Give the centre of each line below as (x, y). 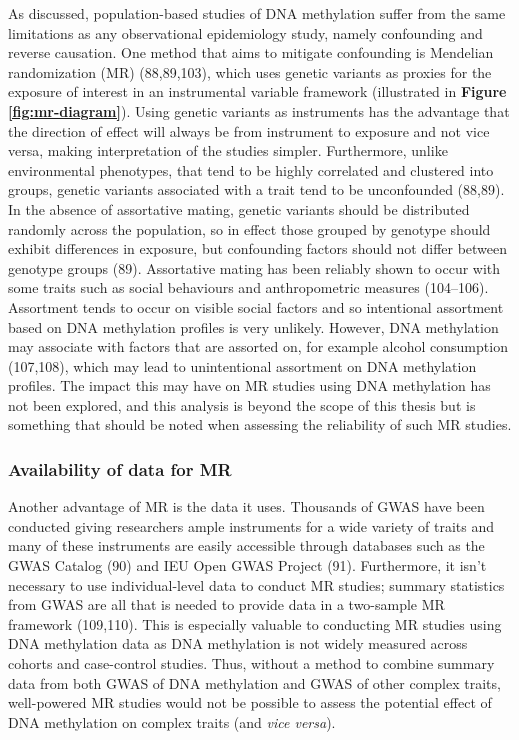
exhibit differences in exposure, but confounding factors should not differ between (258, 248)
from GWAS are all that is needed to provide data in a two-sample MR (226, 604)
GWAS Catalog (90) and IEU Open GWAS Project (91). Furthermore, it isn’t (247, 565)
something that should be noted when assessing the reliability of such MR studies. (260, 424)
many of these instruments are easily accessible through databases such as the (246, 545)
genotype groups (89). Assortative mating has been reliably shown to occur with (254, 267)
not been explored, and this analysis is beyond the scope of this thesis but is (242, 404)
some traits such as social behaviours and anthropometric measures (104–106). (248, 287)
